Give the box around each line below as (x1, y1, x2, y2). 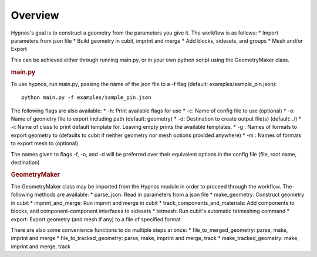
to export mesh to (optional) (11, 140, 79, 147)
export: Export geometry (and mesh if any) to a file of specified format (11, 215, 181, 222)
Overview (11, 9, 59, 22)
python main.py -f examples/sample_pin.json (21, 94, 152, 101)
